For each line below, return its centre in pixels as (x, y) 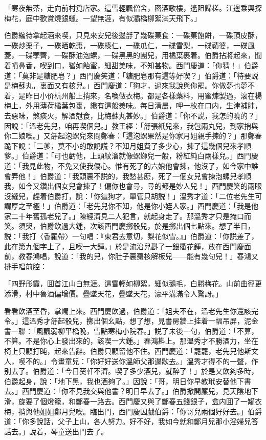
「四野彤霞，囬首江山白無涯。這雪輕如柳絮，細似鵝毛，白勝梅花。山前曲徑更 (133, 283)
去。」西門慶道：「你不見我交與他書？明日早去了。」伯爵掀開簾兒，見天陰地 (128, 391)
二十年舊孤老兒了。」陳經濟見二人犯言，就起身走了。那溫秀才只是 (120, 216)
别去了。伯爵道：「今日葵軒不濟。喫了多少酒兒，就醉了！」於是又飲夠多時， (131, 371)
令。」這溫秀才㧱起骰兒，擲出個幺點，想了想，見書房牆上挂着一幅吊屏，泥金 (131, 321)
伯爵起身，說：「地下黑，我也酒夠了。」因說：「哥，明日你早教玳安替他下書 (128, 381)
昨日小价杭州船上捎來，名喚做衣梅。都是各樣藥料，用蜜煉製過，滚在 (140, 95)
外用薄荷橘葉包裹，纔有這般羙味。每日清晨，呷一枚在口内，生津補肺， (143, 105)
